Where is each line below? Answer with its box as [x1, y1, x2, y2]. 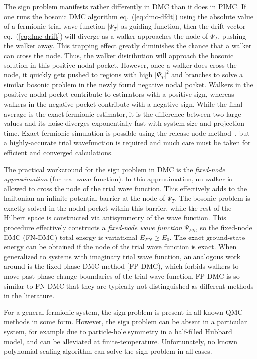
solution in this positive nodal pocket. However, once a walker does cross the [4, 60, 237, 70]
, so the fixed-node [195, 222, 252, 233]
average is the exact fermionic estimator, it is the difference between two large [4, 108, 241, 119]
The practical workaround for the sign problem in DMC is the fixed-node [4, 164, 225, 174]
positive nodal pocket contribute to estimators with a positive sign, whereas [4, 89, 234, 99]
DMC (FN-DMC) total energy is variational [4, 232, 138, 242]
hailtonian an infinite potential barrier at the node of [4, 193, 165, 203]
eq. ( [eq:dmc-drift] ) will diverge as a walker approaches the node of [4, 30, 208, 41]
